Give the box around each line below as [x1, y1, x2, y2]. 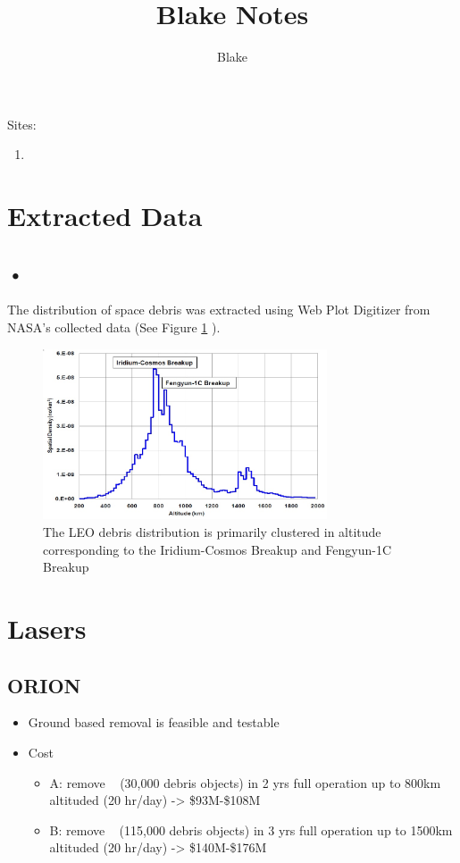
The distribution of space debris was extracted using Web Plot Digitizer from [7, 300, 431, 319]
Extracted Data [7, 197, 203, 234]
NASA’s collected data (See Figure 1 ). [7, 318, 221, 337]
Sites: [7, 114, 37, 133]
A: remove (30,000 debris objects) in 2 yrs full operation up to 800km [49, 773, 441, 792]
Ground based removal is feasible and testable [28, 713, 280, 732]
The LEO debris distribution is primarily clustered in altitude [43, 523, 381, 541]
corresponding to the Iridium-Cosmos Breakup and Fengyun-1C [43, 540, 392, 558]
